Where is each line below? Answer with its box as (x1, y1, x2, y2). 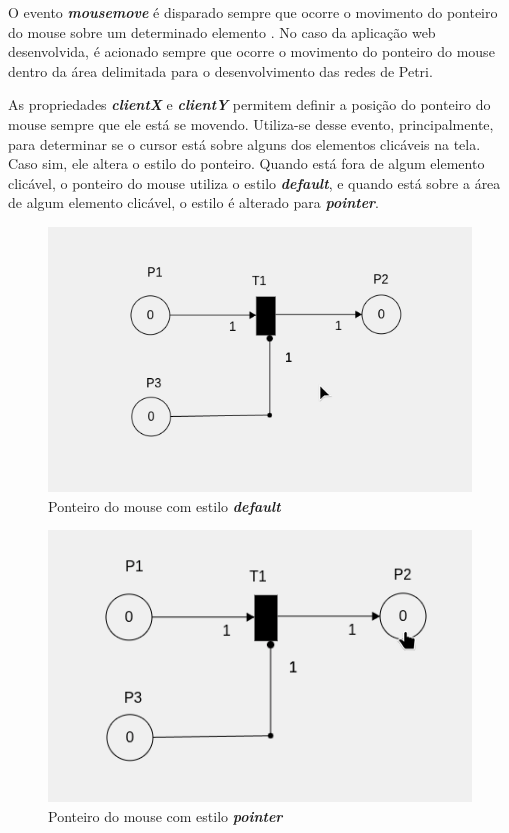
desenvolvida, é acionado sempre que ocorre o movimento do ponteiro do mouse (8, 41, 495, 62)
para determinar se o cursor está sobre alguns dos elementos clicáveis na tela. (8, 133, 481, 154)
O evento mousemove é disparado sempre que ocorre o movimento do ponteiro (8, 2, 498, 22)
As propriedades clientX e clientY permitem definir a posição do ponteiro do (8, 94, 491, 115)
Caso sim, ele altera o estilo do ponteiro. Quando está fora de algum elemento (8, 153, 485, 174)
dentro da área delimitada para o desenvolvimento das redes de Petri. (8, 60, 433, 81)
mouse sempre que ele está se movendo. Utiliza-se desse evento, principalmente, (8, 113, 494, 134)
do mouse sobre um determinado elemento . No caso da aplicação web (8, 21, 436, 42)
